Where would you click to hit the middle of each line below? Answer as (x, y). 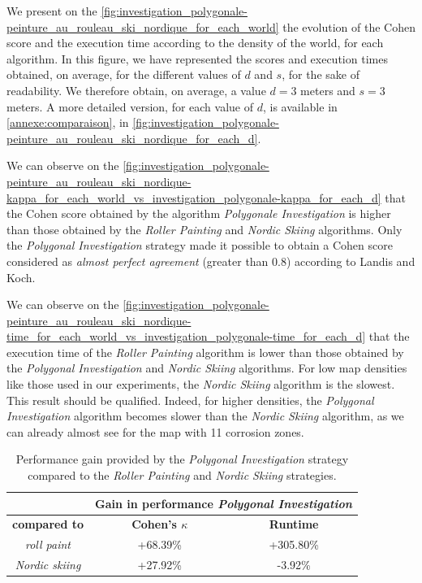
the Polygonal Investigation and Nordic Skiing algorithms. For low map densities (207, 368)
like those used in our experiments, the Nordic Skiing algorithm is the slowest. (201, 384)
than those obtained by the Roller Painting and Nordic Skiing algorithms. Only (205, 229)
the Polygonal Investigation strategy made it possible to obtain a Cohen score (200, 245)
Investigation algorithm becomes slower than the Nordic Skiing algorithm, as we (205, 416)
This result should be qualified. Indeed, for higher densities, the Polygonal (190, 400)
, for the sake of (321, 74)
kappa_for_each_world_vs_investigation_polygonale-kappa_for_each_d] (194, 197)
